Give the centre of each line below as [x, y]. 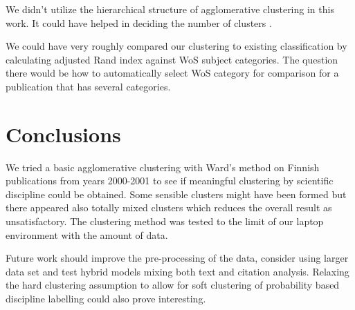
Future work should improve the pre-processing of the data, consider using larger [177, 258]
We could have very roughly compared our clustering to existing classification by [176, 46]
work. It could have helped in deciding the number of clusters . [139, 22]
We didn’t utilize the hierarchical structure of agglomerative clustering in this [170, 9]
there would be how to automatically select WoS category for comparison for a [172, 73]
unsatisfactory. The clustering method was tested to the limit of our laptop [165, 221]
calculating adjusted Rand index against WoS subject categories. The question [172, 59]
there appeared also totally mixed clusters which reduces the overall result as [169, 207]
